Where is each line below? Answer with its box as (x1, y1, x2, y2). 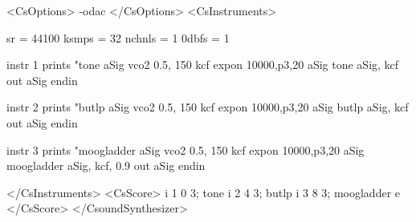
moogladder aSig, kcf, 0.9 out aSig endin (6, 157, 206, 174)
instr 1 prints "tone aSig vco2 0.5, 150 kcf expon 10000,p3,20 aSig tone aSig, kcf (6, 56, 399, 73)
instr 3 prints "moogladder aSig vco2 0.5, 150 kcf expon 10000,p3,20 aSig (6, 141, 365, 158)
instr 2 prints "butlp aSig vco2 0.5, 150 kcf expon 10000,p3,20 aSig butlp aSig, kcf (6, 99, 409, 115)
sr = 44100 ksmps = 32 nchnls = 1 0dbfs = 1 (6, 29, 230, 46)
